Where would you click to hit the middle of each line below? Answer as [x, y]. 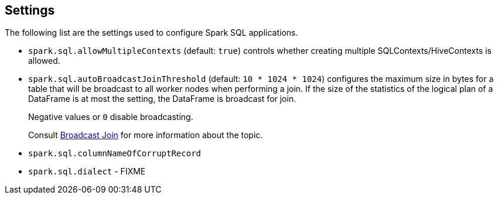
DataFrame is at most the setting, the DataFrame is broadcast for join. [162, 99]
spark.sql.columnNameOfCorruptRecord [115, 154]
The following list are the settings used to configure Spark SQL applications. [151, 33]
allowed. [44, 61]
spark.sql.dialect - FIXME [87, 171]
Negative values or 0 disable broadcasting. [111, 117]
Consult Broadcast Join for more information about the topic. [146, 135]
